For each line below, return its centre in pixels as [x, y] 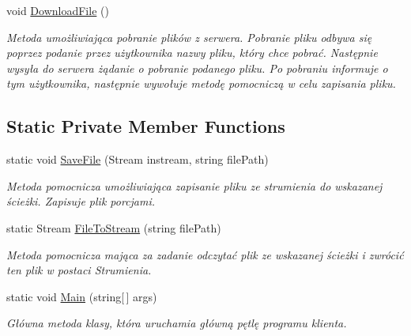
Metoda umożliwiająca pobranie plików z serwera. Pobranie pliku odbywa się [189, 37]
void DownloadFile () [58, 10]
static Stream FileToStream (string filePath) [114, 227]
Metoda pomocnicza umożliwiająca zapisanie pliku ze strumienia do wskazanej [194, 185]
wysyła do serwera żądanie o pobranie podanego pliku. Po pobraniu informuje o [197, 68]
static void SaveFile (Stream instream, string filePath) [138, 159]
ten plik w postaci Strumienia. [79, 270]
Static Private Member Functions [146, 126]
